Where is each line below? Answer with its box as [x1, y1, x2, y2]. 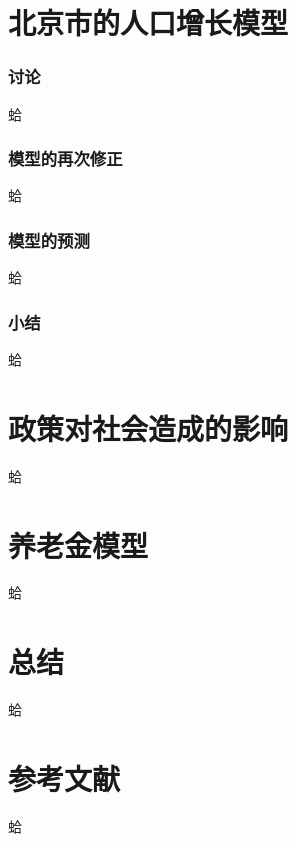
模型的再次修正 [8, 146, 123, 171]
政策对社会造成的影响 [8, 407, 289, 448]
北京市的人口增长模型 [8, 2, 289, 43]
